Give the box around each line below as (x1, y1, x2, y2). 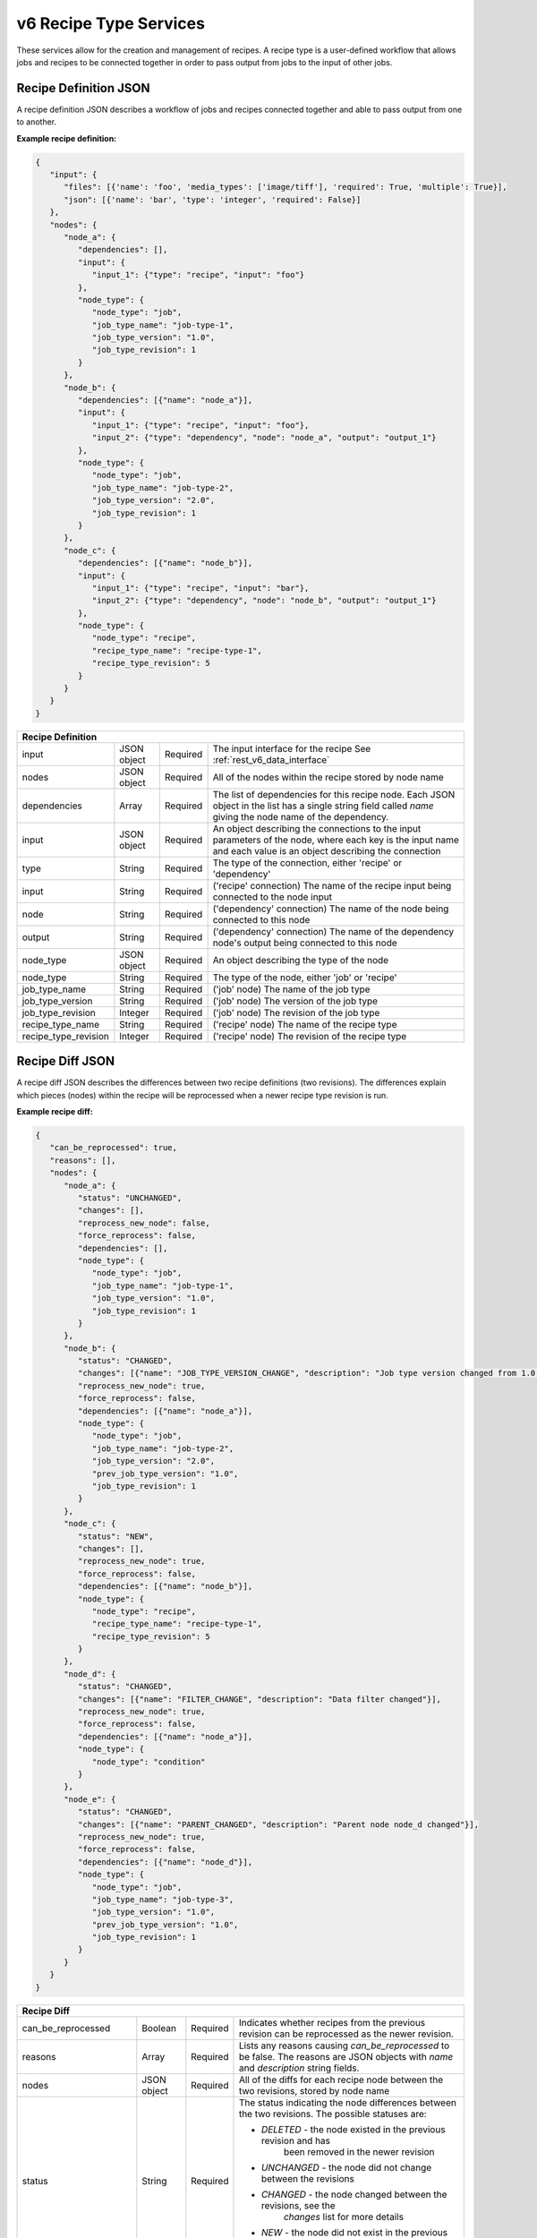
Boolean (141, 2021, 176, 2034)
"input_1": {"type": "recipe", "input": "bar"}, (91, 583, 310, 593)
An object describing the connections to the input (212, 822, 422, 834)
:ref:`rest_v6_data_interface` (212, 753, 330, 765)
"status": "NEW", (77, 1531, 154, 1542)
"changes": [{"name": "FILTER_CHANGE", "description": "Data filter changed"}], (77, 1694, 442, 1704)
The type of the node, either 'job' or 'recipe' (212, 971, 397, 984)
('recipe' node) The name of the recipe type (212, 1018, 397, 1030)
